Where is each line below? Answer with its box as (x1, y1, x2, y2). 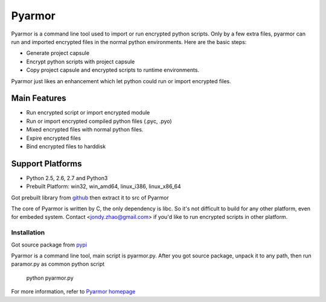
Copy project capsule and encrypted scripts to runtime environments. (26, 66, 199, 74)
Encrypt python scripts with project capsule (26, 58, 135, 65)
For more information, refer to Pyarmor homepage (11, 288, 136, 295)
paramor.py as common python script (11, 260, 105, 268)
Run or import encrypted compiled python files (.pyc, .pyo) (26, 118, 172, 125)
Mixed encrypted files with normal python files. (26, 126, 144, 133)
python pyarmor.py (26, 274, 74, 282)
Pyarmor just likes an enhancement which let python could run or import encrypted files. (11, 77, 232, 84)
